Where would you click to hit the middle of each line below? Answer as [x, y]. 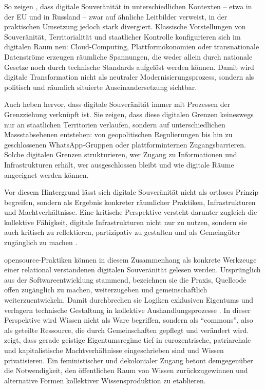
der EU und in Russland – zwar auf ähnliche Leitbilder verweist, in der [116, 16]
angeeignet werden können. [46, 174]
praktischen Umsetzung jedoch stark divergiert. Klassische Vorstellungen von [125, 26]
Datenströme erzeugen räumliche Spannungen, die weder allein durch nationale [128, 56]
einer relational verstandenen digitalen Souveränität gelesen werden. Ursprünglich [132, 270]
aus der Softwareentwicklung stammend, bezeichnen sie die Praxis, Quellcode [125, 279]
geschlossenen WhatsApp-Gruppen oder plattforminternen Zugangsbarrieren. [125, 144]
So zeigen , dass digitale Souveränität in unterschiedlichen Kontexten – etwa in [128, 6]
